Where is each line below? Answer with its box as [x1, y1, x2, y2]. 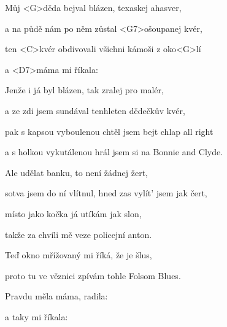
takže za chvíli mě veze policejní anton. [5, 228, 152, 240]
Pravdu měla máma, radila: [5, 290, 108, 302]
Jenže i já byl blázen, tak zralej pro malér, [5, 83, 164, 96]
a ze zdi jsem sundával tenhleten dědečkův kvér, [5, 104, 185, 117]
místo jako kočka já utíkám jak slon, [5, 207, 142, 220]
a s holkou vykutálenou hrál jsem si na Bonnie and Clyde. [5, 145, 223, 158]
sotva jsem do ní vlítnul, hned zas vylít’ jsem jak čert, [5, 187, 207, 199]
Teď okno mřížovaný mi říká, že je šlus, [5, 248, 152, 261]
